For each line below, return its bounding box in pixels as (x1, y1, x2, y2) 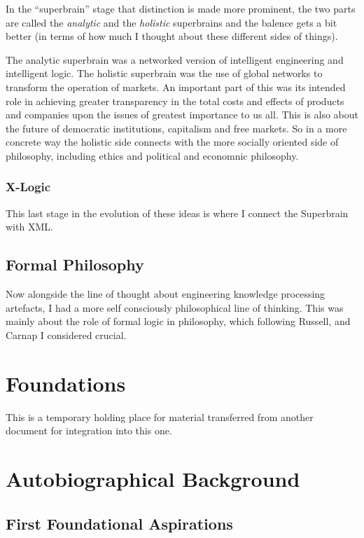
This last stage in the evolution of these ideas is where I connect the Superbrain (6, 205, 349, 220)
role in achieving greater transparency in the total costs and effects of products (6, 93, 344, 108)
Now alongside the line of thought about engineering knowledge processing (6, 287, 325, 301)
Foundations (6, 368, 126, 397)
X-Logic (6, 178, 51, 195)
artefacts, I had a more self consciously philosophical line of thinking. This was (6, 300, 344, 315)
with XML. (6, 219, 53, 234)
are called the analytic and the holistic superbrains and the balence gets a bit (6, 15, 337, 29)
